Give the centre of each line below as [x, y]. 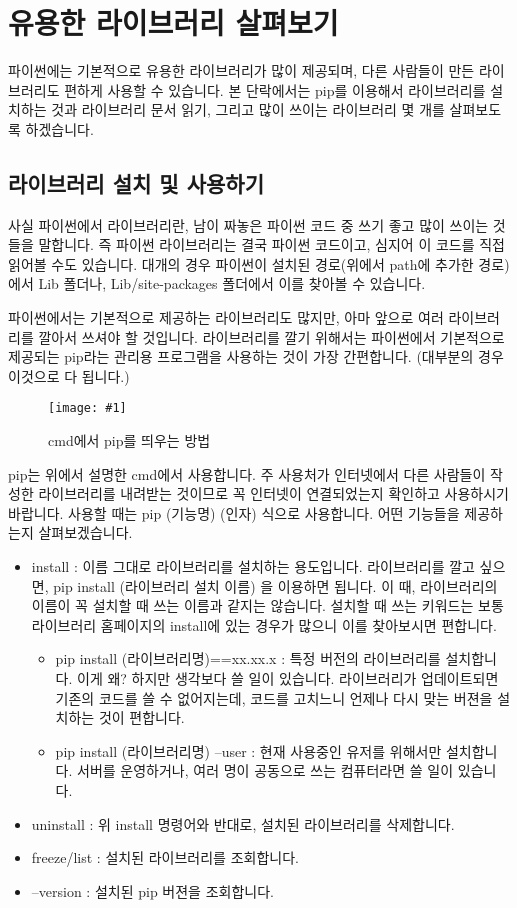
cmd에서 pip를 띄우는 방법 [129, 440]
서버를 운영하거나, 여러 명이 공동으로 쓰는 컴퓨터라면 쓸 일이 [265, 770]
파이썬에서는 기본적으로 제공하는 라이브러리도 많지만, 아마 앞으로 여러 [226, 317]
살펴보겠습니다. [85, 532]
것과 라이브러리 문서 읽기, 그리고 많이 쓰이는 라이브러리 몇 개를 [248, 109]
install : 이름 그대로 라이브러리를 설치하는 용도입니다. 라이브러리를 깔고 [253, 566]
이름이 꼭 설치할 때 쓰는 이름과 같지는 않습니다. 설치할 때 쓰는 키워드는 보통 [267, 605]
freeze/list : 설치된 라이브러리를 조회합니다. [165, 857]
